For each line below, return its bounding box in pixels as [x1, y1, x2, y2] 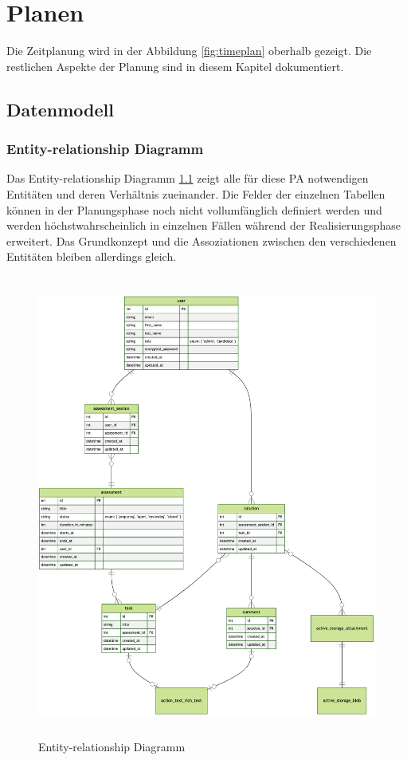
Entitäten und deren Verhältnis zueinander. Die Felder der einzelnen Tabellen [6, 185, 385, 202]
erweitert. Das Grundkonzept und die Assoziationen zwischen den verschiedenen [6, 232, 397, 249]
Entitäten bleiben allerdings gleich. [6, 248, 177, 265]
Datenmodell [6, 96, 114, 121]
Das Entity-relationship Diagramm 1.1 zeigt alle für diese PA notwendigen [6, 170, 369, 187]
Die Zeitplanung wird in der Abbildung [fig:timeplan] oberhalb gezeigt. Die [6, 42, 372, 59]
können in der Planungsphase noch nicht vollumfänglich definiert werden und [6, 201, 382, 218]
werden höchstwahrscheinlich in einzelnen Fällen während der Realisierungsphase [6, 217, 401, 234]
